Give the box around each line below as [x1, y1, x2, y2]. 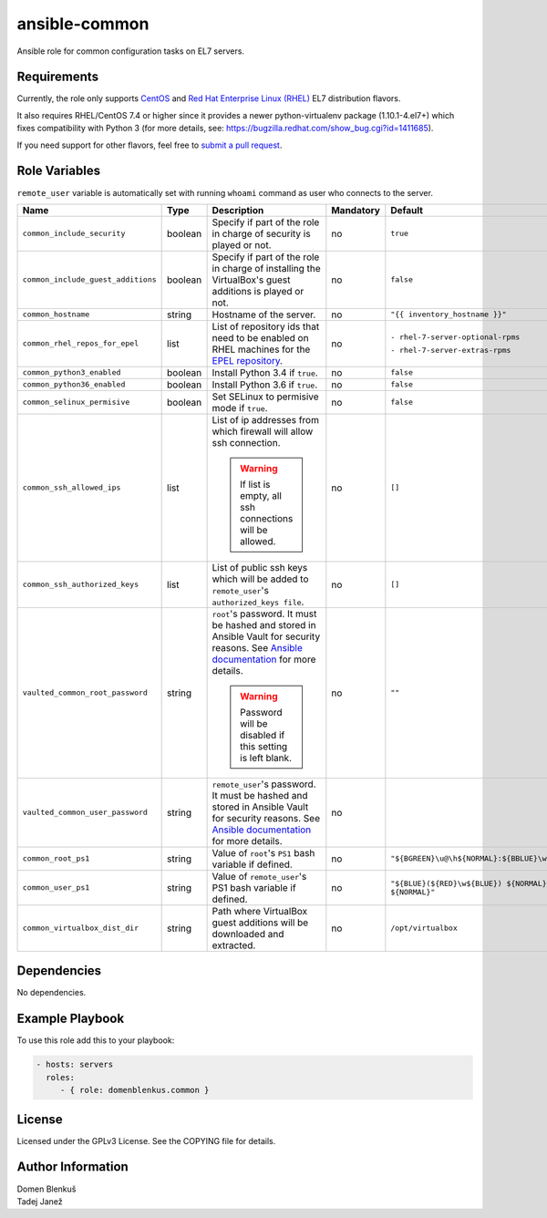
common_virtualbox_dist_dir [22, 924, 139, 934]
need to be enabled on [212, 331, 309, 344]
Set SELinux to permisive [212, 390, 319, 403]
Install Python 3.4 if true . [212, 366, 318, 378]
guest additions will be [212, 916, 309, 929]
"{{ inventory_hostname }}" [390, 310, 507, 319]
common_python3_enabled [22, 367, 121, 377]
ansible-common [16, 14, 150, 34]
